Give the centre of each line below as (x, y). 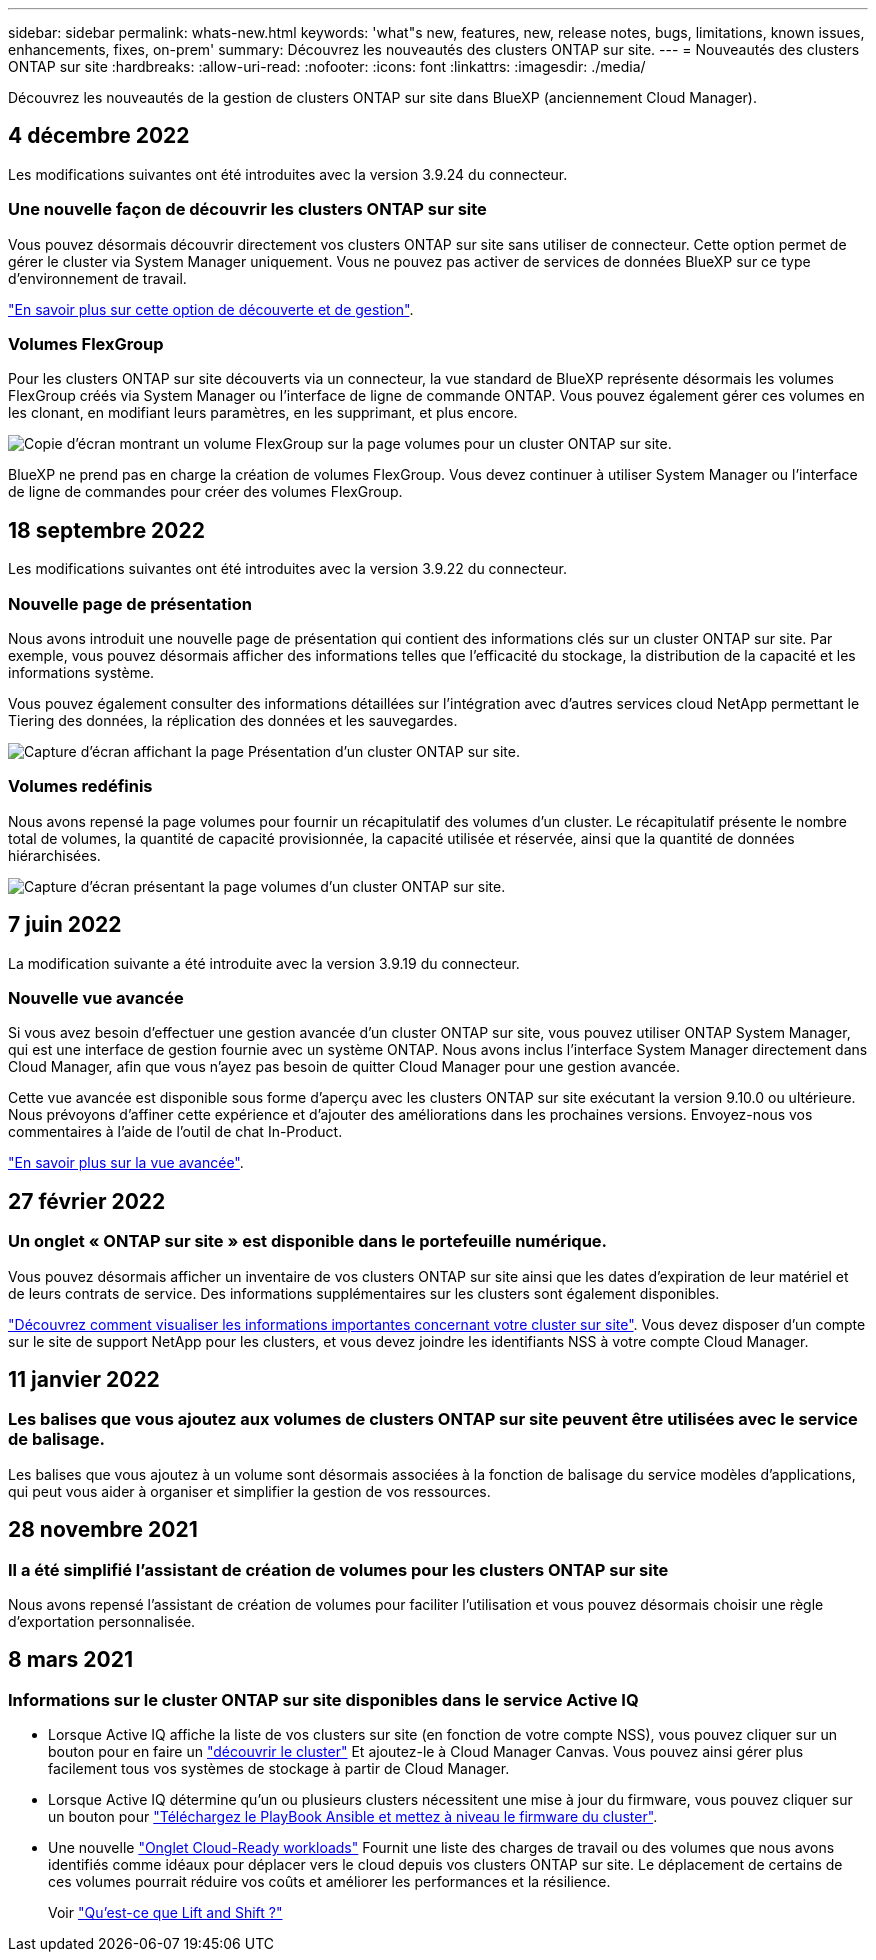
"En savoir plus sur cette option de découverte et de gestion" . (211, 309)
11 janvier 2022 (84, 1379)
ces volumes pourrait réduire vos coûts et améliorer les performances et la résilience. (329, 1882)
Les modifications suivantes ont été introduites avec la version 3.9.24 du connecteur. (288, 174)
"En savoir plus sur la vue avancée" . (126, 1163)
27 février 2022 (87, 1201)
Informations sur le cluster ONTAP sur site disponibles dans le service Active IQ (323, 1699)
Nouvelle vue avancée (96, 997)
